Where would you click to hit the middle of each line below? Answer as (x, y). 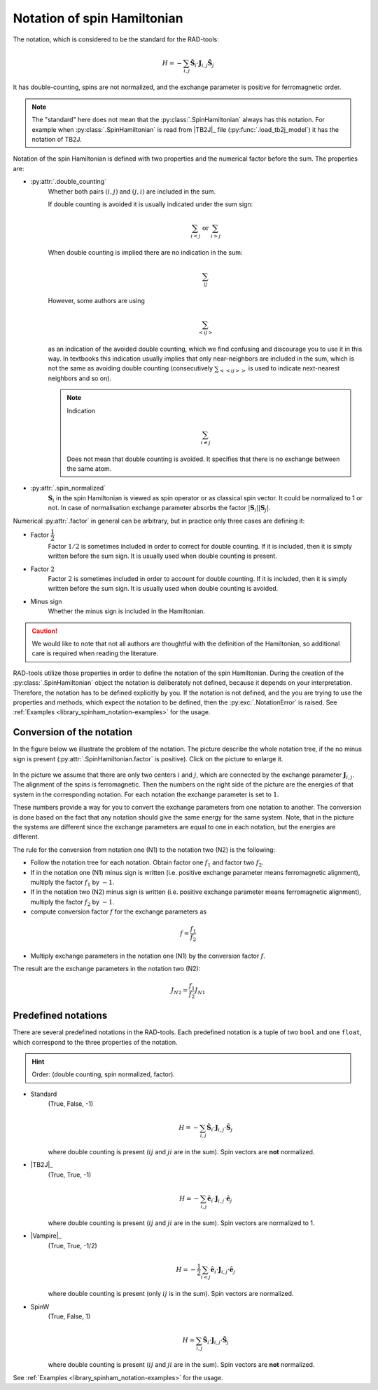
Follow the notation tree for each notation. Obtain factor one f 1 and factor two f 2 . (147, 863)
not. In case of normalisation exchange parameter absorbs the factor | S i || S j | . (159, 509)
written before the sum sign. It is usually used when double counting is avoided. (163, 589)
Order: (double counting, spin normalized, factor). (103, 1074)
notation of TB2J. (57, 140)
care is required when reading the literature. (95, 653)
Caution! (45, 631)
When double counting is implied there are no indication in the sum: (145, 252)
